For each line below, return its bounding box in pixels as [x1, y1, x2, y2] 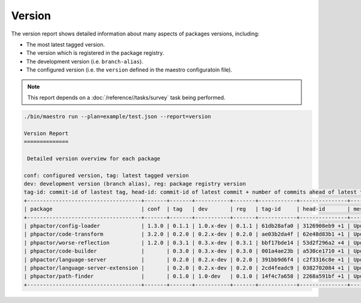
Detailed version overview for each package [27, 155, 161, 162]
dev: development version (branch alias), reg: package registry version [23, 180, 246, 187]
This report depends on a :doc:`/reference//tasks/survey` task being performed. [27, 94, 226, 101]
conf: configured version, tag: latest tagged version [23, 172, 189, 179]
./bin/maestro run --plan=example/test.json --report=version [23, 113, 211, 120]
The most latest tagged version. [26, 41, 105, 48]
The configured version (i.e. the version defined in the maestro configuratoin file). [26, 66, 233, 73]
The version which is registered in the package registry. [26, 49, 165, 57]
